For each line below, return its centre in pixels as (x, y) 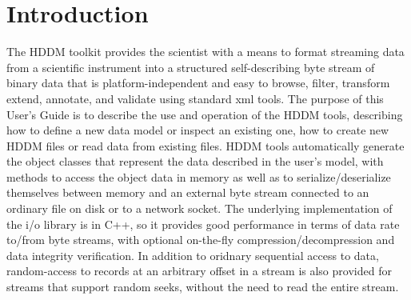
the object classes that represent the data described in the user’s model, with (195, 161)
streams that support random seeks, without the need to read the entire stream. (203, 287)
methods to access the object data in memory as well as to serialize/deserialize (199, 176)
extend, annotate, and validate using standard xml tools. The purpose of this (195, 98)
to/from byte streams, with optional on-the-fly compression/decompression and (201, 240)
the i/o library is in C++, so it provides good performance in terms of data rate (203, 224)
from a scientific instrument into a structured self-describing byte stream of (191, 67)
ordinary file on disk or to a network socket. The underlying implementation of (200, 208)
